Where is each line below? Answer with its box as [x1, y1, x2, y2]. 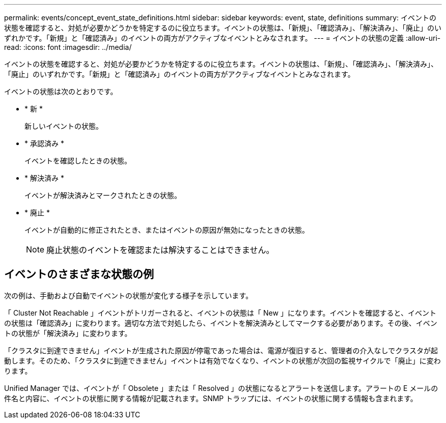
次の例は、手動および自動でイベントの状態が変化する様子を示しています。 [4, 291, 253, 300]
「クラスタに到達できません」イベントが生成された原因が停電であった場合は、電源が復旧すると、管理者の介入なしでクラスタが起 [4, 346, 438, 355]
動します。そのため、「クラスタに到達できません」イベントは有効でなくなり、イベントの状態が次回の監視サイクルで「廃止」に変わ [4, 356, 441, 365]
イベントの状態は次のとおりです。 [4, 87, 118, 96]
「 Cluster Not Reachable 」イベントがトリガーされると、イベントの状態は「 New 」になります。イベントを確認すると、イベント [4, 308, 436, 317]
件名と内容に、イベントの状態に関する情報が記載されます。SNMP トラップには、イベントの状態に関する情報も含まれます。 [4, 393, 417, 403]
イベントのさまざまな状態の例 [4, 268, 154, 281]
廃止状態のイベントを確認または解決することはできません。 [46, 245, 274, 255]
